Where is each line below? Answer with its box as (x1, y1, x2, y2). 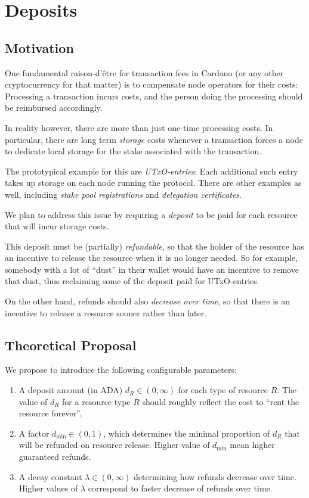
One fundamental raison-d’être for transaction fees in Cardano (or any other (5, 66, 284, 79)
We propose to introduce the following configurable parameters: (5, 363, 237, 376)
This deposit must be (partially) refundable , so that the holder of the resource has (5, 239, 304, 252)
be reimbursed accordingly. (5, 101, 103, 114)
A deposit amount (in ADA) (18, 384, 123, 396)
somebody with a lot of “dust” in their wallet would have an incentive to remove (5, 263, 299, 275)
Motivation (5, 38, 74, 57)
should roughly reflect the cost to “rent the (142, 395, 299, 407)
